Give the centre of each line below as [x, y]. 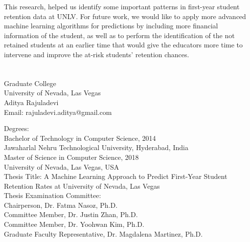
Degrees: [17, 128]
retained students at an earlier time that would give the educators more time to [124, 45]
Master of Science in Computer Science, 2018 [71, 157]
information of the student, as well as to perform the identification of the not [119, 35]
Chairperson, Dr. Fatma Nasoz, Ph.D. [61, 205]
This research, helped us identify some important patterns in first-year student [122, 6]
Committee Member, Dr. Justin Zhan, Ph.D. [71, 214]
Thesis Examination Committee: [53, 195]
